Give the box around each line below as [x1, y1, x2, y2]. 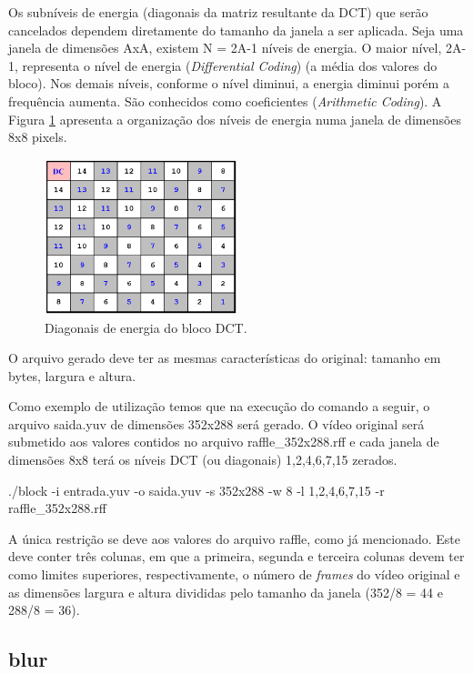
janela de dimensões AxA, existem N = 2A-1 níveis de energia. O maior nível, [8, 38, 442, 57]
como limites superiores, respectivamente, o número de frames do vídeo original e [8, 565, 460, 584]
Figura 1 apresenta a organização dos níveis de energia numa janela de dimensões [8, 109, 462, 128]
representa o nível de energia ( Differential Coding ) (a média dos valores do [22, 55, 438, 75]
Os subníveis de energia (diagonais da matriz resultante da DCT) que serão [8, 3, 428, 21]
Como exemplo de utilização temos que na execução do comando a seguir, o [8, 397, 430, 416]
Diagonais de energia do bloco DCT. [45, 317, 247, 337]
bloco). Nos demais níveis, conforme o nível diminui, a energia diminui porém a [8, 74, 449, 93]
